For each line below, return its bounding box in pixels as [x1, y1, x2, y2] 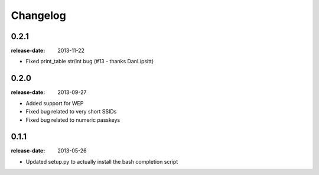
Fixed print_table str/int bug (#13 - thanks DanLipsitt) [25, 58, 154, 65]
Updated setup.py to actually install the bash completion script [25, 158, 178, 165]
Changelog [11, 9, 66, 22]
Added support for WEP [25, 99, 84, 106]
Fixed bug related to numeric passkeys [25, 116, 121, 124]
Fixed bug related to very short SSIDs [25, 108, 117, 115]
